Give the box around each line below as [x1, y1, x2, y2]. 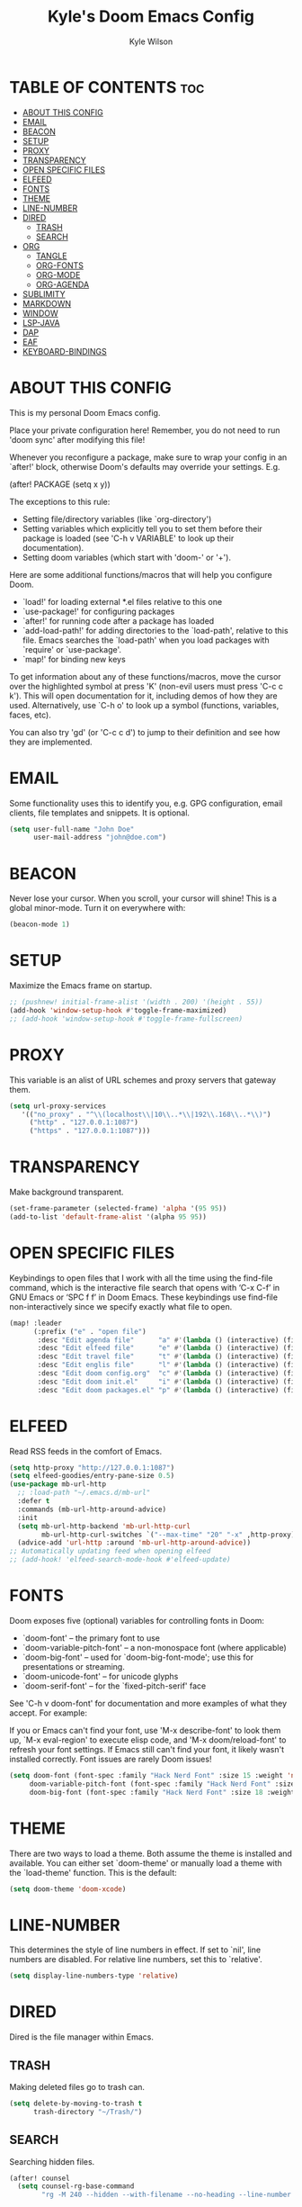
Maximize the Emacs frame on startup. [9, 980, 153, 991]
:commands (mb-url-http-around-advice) [17, 1505, 167, 1514]
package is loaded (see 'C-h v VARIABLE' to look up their [22, 533, 235, 544]
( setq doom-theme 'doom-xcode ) [9, 1884, 127, 1894]
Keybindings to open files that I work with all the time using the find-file [9, 1272, 273, 1284]
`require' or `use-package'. [22, 644, 122, 654]
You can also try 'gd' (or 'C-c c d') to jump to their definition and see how [9, 726, 280, 737]
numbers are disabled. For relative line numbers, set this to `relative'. [9, 1954, 262, 1965]
